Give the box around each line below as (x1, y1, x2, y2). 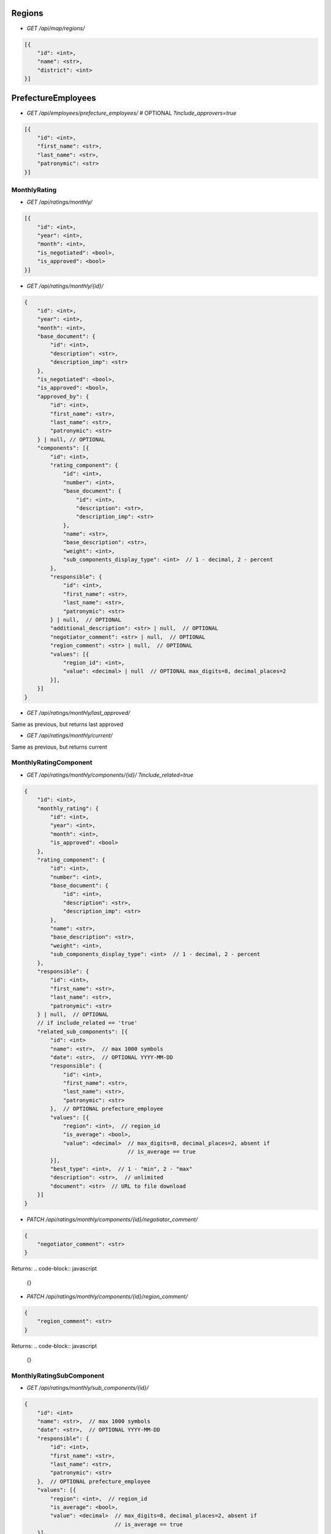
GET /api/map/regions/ (26, 25, 85, 32)
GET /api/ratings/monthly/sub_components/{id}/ (26, 1384, 149, 1392)
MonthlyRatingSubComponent (11, 1371, 104, 1380)
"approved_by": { (37, 393, 89, 400)
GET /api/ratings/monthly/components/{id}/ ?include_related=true (26, 771, 194, 779)
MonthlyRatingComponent (11, 758, 93, 767)
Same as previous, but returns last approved (11, 720, 124, 728)
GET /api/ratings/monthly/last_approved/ (26, 709, 131, 717)
